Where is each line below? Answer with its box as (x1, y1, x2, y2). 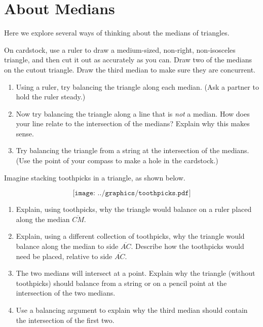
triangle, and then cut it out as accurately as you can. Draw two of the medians (4, 54, 252, 65)
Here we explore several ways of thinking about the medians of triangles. (4, 27, 230, 38)
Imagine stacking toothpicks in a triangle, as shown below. (4, 172, 185, 183)
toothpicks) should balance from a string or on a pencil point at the (16, 277, 227, 288)
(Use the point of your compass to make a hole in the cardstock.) (16, 155, 218, 166)
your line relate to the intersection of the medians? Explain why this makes (16, 118, 250, 129)
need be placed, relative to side (16, 250, 112, 261)
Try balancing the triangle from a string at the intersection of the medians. (16, 145, 249, 156)
